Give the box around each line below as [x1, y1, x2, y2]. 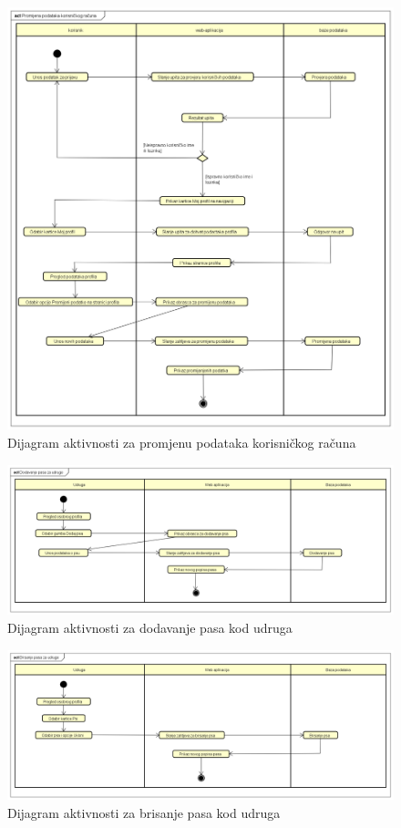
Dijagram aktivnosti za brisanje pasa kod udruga [7, 802, 281, 822]
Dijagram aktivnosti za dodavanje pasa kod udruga [7, 617, 293, 637]
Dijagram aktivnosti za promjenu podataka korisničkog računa [7, 433, 356, 451]
